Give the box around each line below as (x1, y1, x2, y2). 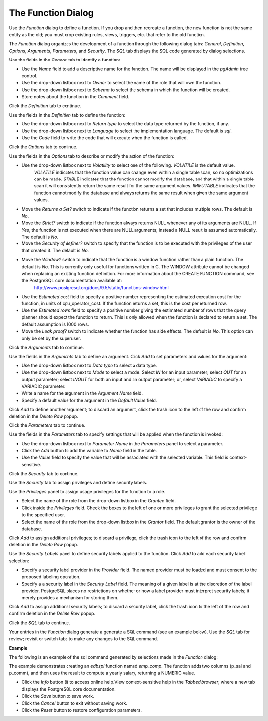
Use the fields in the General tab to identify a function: (9, 57, 120, 63)
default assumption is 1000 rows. (21, 321, 89, 327)
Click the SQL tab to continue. (9, 620, 70, 626)
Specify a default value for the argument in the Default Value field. (21, 397, 157, 403)
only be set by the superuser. (21, 335, 81, 341)
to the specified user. (21, 512, 65, 518)
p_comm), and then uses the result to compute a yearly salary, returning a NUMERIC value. (9, 670, 196, 676)
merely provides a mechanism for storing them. (21, 595, 119, 601)
